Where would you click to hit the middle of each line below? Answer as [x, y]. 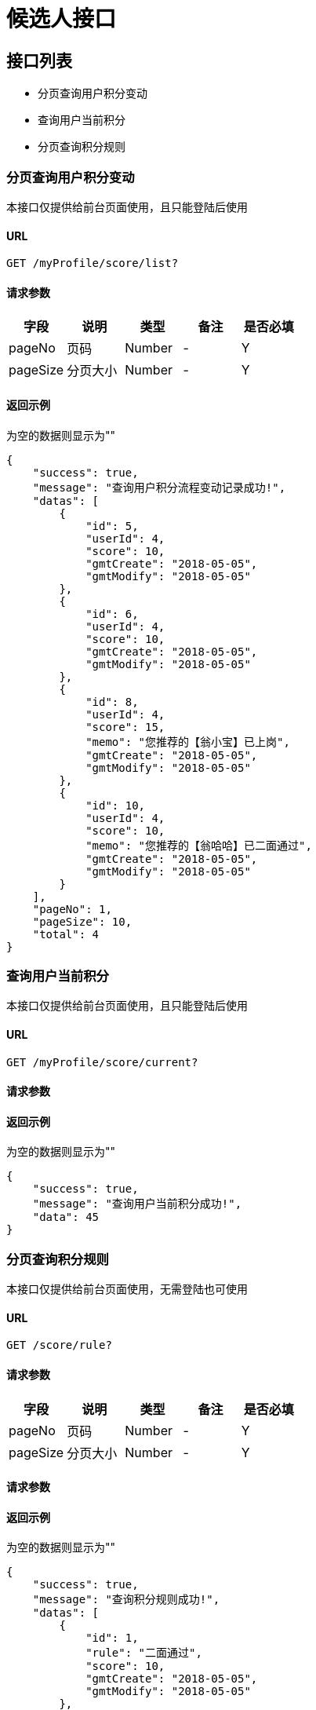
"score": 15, [125, 727]
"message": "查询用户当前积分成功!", [137, 1204]
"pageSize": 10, [82, 921]
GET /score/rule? [59, 1345]
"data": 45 [66, 1217]
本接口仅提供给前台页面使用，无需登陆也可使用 [127, 1289]
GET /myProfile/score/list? [93, 263]
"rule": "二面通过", [144, 1653]
